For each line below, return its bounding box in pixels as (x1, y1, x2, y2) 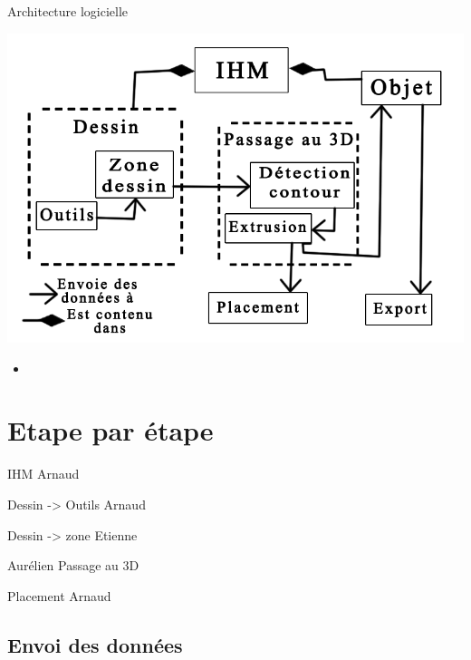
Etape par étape (7, 412, 214, 449)
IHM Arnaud (7, 464, 80, 483)
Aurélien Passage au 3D (7, 556, 139, 575)
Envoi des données (7, 630, 183, 658)
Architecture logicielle (7, 2, 129, 20)
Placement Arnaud (7, 586, 111, 605)
